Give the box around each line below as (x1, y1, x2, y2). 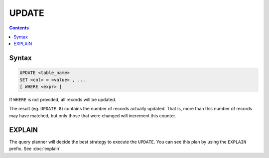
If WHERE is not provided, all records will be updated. (9, 97, 117, 103)
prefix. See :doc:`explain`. (9, 146, 62, 152)
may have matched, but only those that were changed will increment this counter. (9, 112, 176, 119)
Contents (9, 25, 29, 31)
